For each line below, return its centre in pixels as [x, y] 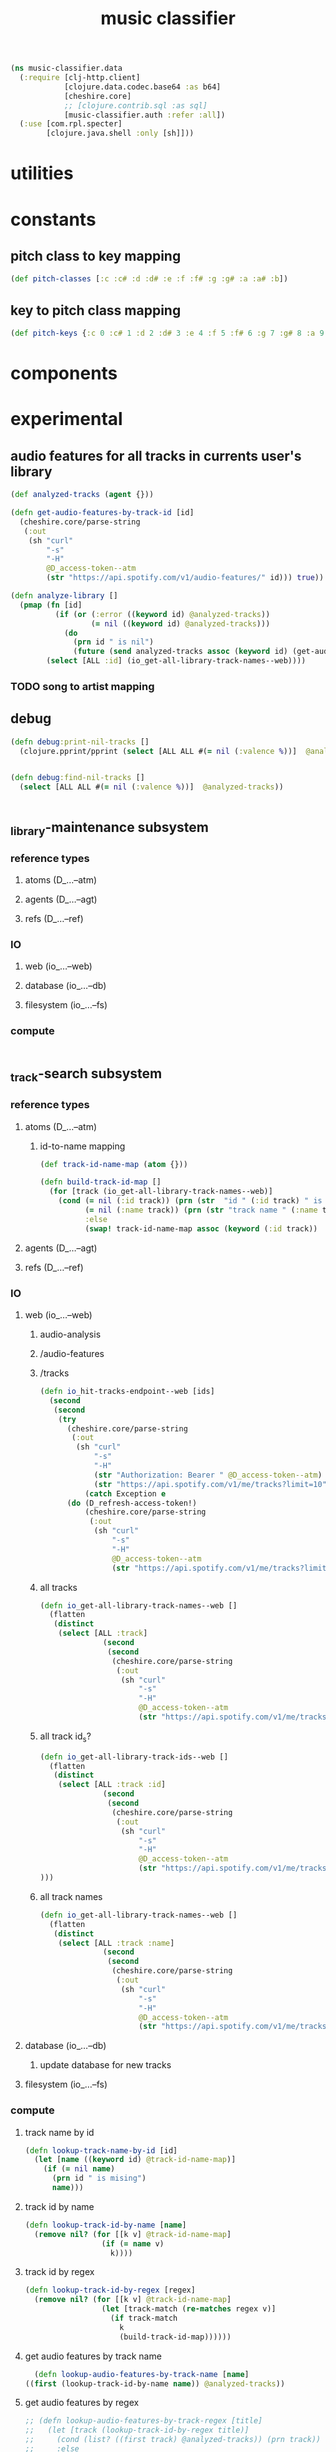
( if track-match [143, 2318]
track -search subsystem [86, 1075]
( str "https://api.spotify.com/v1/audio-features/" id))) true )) [185, 578]
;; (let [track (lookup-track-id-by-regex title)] [137, 2430]
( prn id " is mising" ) [99, 2178]
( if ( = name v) [133, 2243]
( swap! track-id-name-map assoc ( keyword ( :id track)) [201, 1228]
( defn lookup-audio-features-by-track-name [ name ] [142, 2374]
